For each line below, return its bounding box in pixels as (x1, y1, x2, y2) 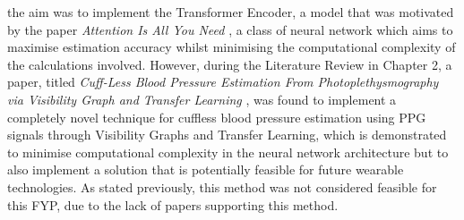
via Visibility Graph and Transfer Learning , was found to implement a (7, 89, 397, 108)
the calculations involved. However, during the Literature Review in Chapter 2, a (7, 55, 452, 73)
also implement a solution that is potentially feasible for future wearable (7, 160, 404, 179)
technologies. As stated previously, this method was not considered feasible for (7, 177, 437, 196)
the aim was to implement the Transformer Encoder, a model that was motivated (7, 3, 454, 21)
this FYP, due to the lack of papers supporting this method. (7, 195, 339, 214)
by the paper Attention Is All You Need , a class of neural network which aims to (7, 20, 453, 38)
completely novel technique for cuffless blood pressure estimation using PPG (7, 107, 426, 126)
